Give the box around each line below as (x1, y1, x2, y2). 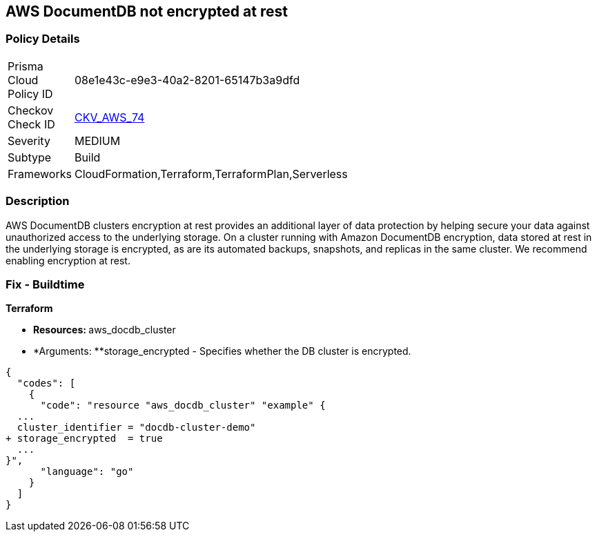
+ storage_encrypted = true (6, 433, 163, 445)
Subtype (8, 150, 52, 164)
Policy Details (6, 32, 80, 46)
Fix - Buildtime (6, 277, 85, 291)
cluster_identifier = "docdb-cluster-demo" (17, 422, 256, 433)
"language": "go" (40, 466, 134, 478)
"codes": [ (17, 378, 76, 389)
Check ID (8, 117, 55, 131)
